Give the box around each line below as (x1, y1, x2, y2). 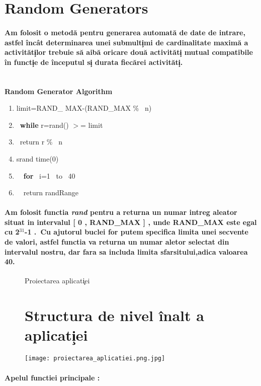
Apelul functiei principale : (5, 372, 100, 382)
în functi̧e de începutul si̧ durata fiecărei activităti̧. (5, 56, 183, 67)
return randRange (23, 187, 79, 198)
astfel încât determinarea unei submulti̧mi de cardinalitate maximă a (5, 37, 248, 47)
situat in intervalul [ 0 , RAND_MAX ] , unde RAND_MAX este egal (5, 216, 257, 227)
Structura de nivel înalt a (25, 305, 204, 326)
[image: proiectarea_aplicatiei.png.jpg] (25, 355, 165, 362)
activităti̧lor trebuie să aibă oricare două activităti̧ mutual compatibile (5, 47, 253, 57)
